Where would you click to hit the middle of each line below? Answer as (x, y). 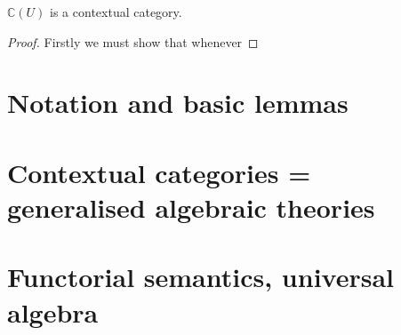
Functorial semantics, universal (201, 277)
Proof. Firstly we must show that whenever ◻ (133, 41)
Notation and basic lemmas (178, 103)
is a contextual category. (116, 12)
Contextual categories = (159, 172)
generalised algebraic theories (191, 207)
